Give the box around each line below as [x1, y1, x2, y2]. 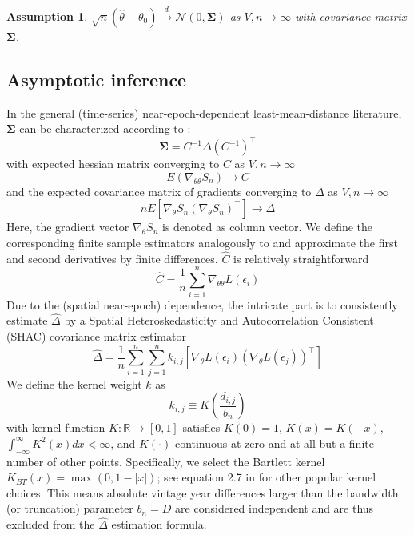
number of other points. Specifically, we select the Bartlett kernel [6, 453, 325, 469]
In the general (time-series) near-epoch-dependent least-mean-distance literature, [6, 104, 402, 121]
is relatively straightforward [233, 250, 369, 266]
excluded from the [6, 516, 95, 533]
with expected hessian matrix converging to [6, 155, 220, 172]
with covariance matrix [295, 7, 407, 24]
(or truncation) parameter [6, 500, 133, 517]
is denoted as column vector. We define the [161, 218, 373, 235]
